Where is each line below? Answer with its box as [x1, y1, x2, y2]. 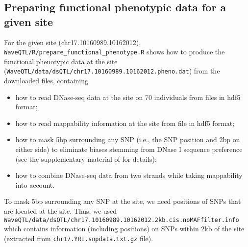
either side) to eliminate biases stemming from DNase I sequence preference [15, 144, 243, 154]
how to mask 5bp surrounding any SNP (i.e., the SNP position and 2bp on [15, 134, 240, 145]
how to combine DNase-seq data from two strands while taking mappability [15, 170, 243, 180]
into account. [15, 179, 55, 190]
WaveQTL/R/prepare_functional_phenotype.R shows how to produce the [4, 47, 225, 57]
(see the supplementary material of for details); [15, 153, 157, 164]
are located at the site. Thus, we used [4, 206, 117, 216]
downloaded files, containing [4, 75, 88, 86]
